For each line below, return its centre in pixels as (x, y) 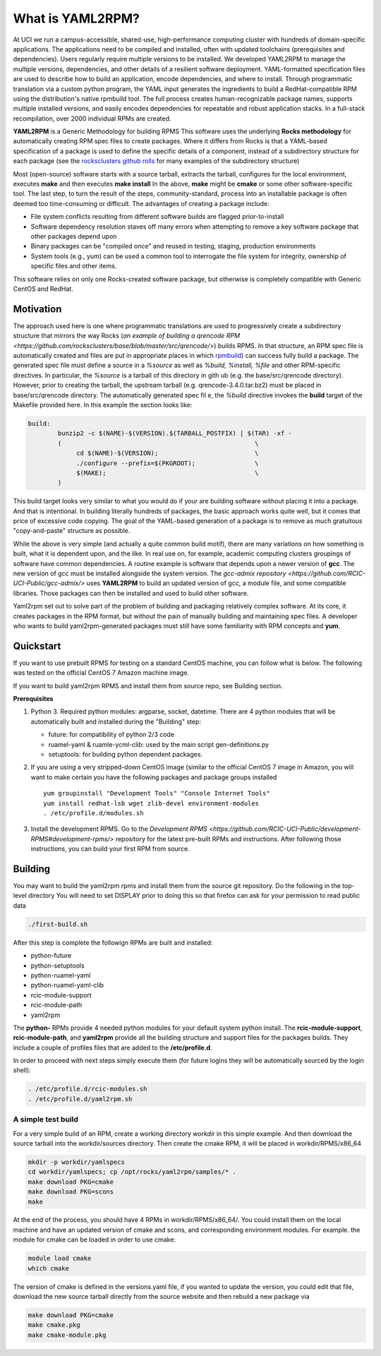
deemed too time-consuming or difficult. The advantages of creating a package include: (141, 203)
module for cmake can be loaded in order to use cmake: (95, 1240)
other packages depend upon (74, 236)
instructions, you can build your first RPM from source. (110, 849)
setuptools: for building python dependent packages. (126, 754)
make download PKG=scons (71, 1192)
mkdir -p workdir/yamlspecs (76, 1162)
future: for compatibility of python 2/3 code (111, 735)
